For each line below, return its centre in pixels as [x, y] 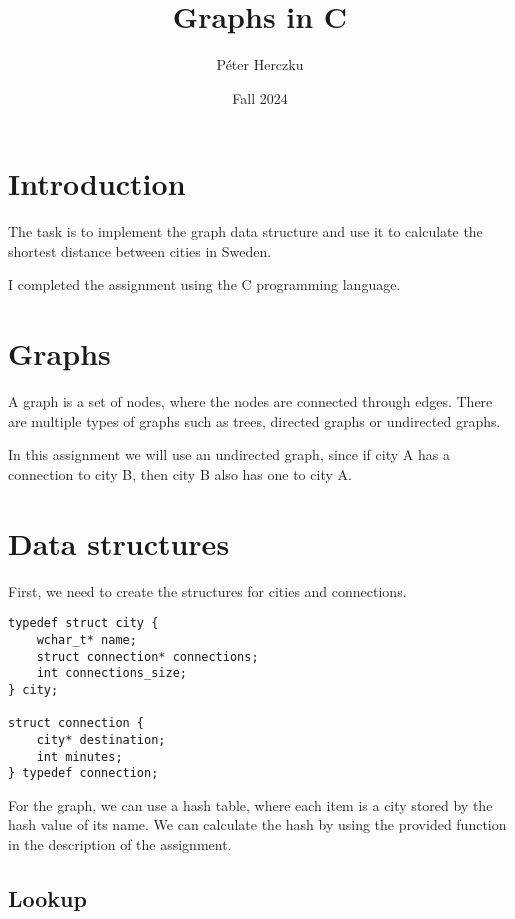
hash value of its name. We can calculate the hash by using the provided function [257, 824]
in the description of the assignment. [120, 844]
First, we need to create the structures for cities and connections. [207, 590]
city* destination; [101, 739]
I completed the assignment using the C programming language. [204, 284]
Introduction [97, 183]
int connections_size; [111, 673]
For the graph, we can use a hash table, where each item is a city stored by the [250, 804]
